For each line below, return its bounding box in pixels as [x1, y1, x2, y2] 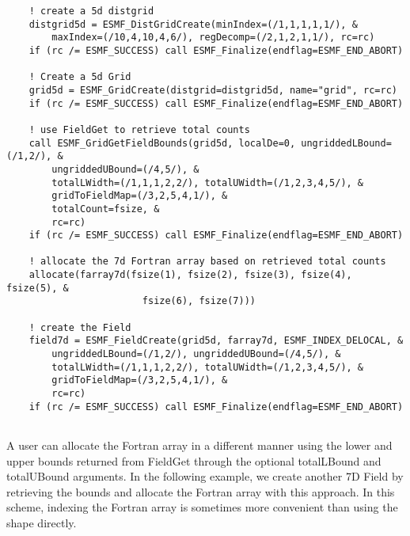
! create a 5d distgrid [28, 6, 154, 17]
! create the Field [28, 321, 131, 333]
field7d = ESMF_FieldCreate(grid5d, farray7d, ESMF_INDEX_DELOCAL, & [28, 335, 404, 347]
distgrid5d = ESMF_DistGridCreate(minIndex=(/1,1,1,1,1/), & [28, 18, 358, 30]
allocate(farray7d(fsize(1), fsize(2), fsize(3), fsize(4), [28, 269, 352, 281]
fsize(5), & [6, 282, 69, 294]
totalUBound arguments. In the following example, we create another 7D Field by [6, 468, 404, 485]
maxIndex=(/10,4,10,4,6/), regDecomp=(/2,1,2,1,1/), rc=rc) [51, 32, 375, 44]
